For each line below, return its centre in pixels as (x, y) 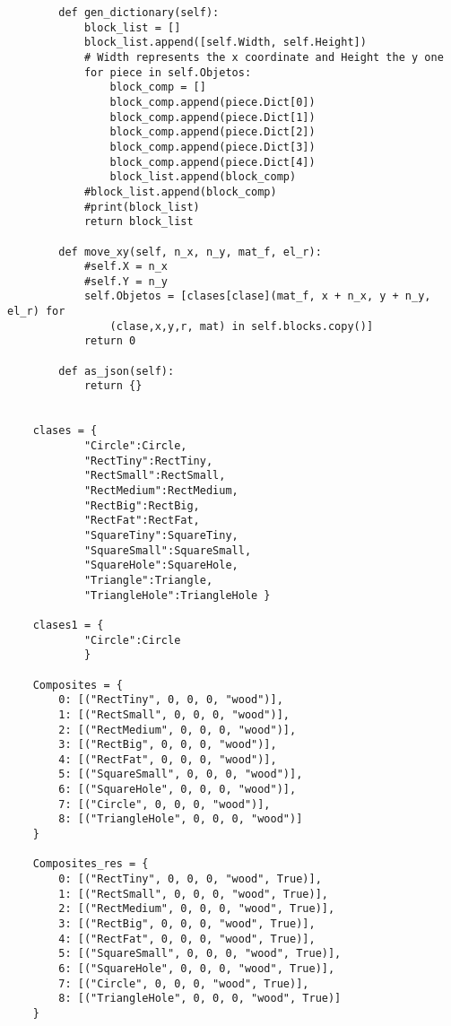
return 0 (110, 341)
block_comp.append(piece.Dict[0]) (212, 102)
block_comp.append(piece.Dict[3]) (212, 147)
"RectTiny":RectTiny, (148, 461)
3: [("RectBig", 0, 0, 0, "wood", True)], (187, 924)
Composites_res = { (91, 864)
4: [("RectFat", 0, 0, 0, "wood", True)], (187, 939)
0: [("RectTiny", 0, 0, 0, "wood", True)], (190, 879)
